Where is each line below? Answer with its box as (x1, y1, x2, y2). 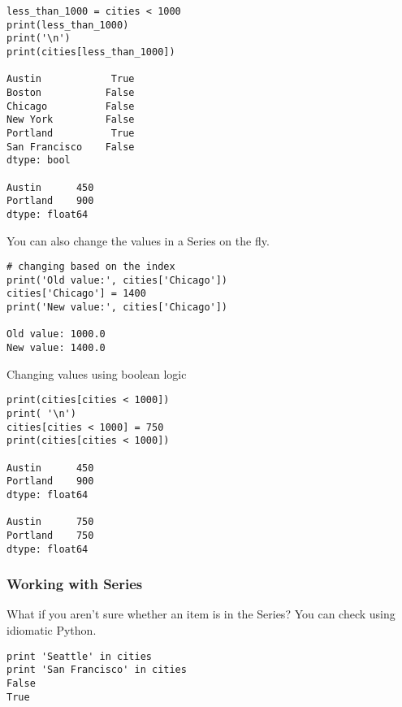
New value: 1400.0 (6, 342, 106, 354)
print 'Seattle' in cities (6, 650, 152, 662)
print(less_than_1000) (6, 19, 129, 31)
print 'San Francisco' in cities (6, 664, 187, 676)
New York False (6, 114, 135, 126)
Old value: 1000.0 (6, 328, 106, 340)
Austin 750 (6, 516, 94, 528)
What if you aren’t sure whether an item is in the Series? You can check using (6, 605, 396, 622)
